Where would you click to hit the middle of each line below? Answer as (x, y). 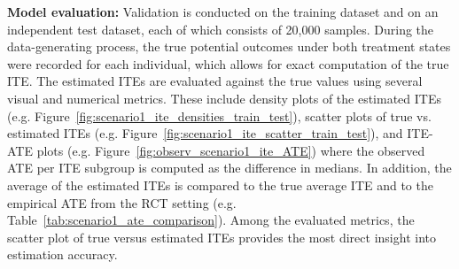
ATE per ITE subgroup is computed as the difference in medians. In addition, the (229, 168)
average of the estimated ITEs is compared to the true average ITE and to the (220, 184)
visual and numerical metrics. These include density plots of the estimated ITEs (224, 98)
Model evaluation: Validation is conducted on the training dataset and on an (223, 12)
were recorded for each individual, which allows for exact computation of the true (228, 63)
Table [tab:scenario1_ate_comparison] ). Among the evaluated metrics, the (211, 220)
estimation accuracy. (62, 254)
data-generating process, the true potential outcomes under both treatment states (229, 46)
